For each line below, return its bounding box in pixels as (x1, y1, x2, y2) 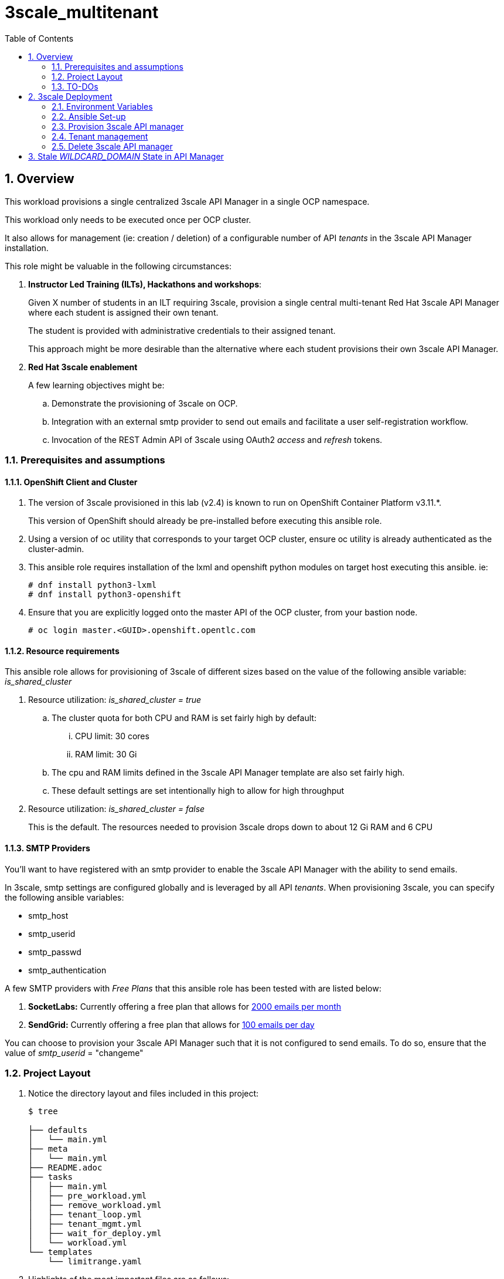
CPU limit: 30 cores (75, 731, 149, 742)
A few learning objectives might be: (28, 380, 165, 390)
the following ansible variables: (5, 892, 124, 902)
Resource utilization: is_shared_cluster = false (28, 804, 205, 814)
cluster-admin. (28, 544, 84, 554)
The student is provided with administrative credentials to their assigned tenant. (28, 325, 336, 336)
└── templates (28, 1247, 93, 1257)
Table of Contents (5, 33, 74, 43)
